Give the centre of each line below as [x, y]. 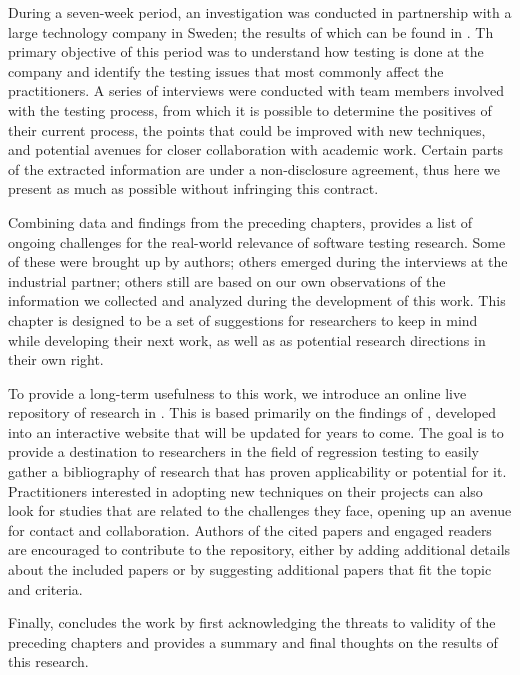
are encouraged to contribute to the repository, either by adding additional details [259, 549]
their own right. [56, 359]
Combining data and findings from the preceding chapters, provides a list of [240, 221]
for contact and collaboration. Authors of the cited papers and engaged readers [250, 529]
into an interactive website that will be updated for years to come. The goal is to [256, 431]
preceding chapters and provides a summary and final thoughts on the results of [253, 641]
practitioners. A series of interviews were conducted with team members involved [256, 90]
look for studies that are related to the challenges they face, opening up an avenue [260, 510]
